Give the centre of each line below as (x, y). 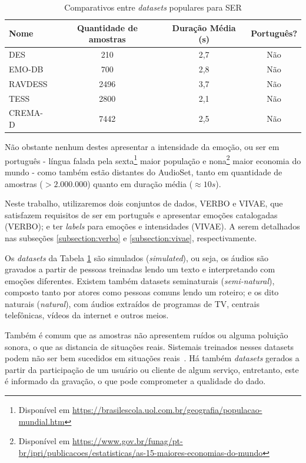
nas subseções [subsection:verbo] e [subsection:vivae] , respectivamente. (131, 237)
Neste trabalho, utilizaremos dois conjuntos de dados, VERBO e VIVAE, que (144, 203)
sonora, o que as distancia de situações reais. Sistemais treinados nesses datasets (149, 346)
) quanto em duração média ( (140, 183)
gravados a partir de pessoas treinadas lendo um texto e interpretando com (140, 269)
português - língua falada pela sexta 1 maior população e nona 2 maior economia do (153, 159)
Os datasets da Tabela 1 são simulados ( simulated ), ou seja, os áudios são (137, 257)
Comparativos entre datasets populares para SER (153, 7)
